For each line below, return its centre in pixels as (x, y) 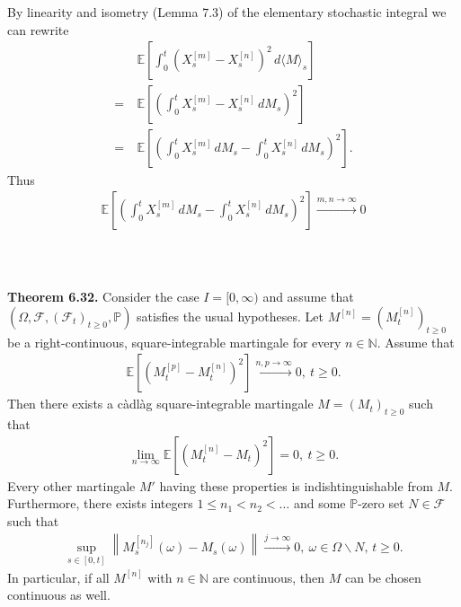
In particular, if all (58, 577)
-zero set (381, 503)
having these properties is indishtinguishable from (296, 485)
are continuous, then (269, 577)
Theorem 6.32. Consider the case (103, 297)
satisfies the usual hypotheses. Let (230, 316)
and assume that (308, 297)
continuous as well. (59, 595)
